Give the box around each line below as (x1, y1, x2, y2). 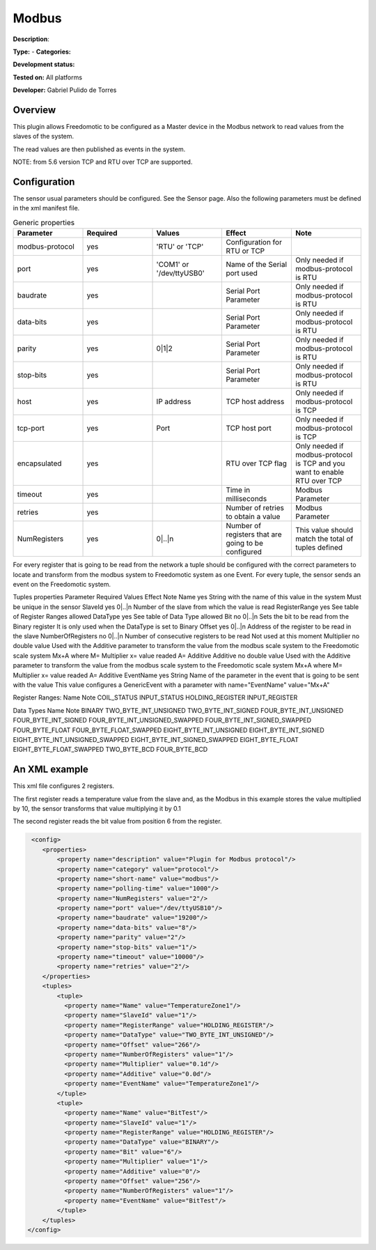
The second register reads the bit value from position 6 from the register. (13, 817, 222, 826)
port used (226, 268, 258, 278)
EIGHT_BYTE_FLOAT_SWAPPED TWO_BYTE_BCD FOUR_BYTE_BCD (13, 746, 208, 754)
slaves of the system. (13, 132, 75, 141)
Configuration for (226, 238, 282, 247)
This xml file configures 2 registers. (13, 782, 115, 790)
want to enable (295, 468, 345, 477)
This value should (295, 525, 354, 535)
